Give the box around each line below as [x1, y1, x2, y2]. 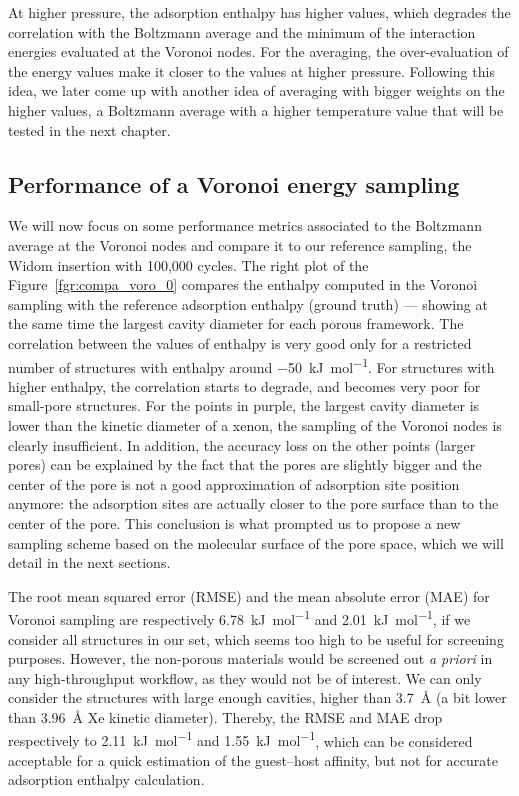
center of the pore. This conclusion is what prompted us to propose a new [8, 512, 461, 533]
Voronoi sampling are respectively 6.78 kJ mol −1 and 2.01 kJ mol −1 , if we [8, 606, 471, 629]
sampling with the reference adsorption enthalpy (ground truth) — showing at [8, 293, 488, 314]
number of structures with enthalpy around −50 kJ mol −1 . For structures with [8, 353, 495, 377]
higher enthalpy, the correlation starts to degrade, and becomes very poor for [8, 375, 481, 396]
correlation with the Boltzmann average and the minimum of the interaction [8, 21, 476, 42]
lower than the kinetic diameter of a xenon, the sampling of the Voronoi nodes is [8, 414, 502, 435]
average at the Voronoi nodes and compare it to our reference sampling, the [8, 234, 472, 255]
